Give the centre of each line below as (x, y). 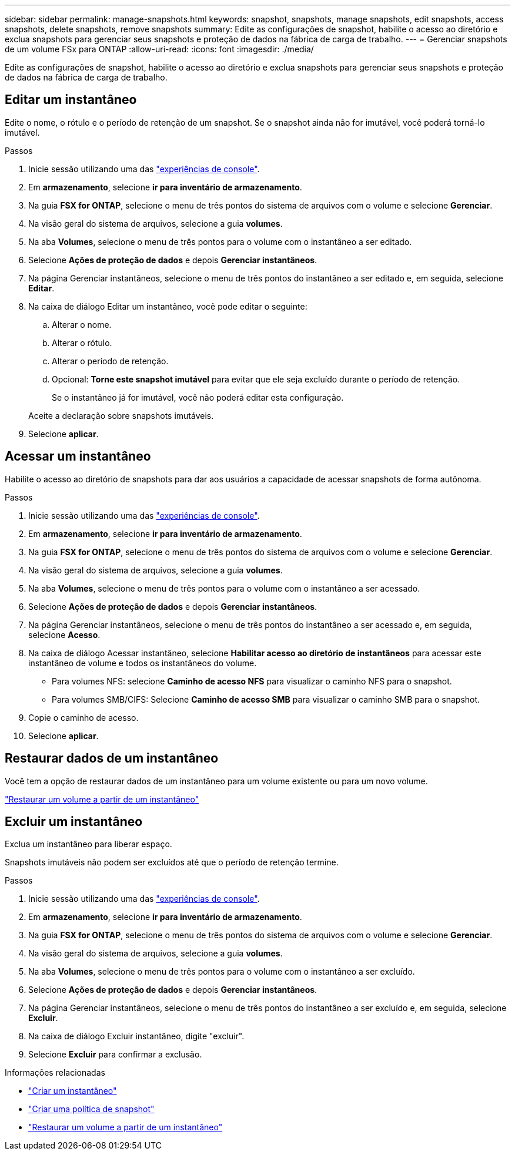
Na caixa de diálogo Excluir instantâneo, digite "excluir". (136, 1036)
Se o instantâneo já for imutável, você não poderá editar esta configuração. (198, 397)
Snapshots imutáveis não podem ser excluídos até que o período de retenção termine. (172, 862)
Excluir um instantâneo (74, 821)
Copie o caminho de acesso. (83, 717)
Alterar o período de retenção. (110, 361)
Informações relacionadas (55, 1073)
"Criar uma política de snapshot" (91, 1109)
